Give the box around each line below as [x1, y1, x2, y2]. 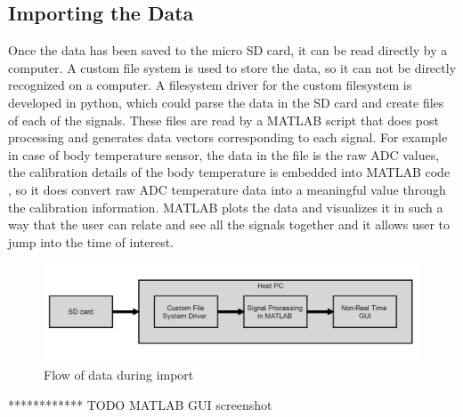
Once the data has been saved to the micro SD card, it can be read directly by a [8, 41, 448, 60]
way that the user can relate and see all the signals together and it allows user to [8, 215, 451, 234]
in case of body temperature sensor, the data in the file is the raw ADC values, [8, 145, 440, 164]
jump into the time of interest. [8, 232, 175, 251]
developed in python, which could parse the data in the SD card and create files [8, 92, 444, 111]
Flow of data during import [44, 365, 194, 384]
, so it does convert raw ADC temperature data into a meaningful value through [8, 180, 446, 198]
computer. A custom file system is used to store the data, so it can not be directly [8, 58, 457, 76]
